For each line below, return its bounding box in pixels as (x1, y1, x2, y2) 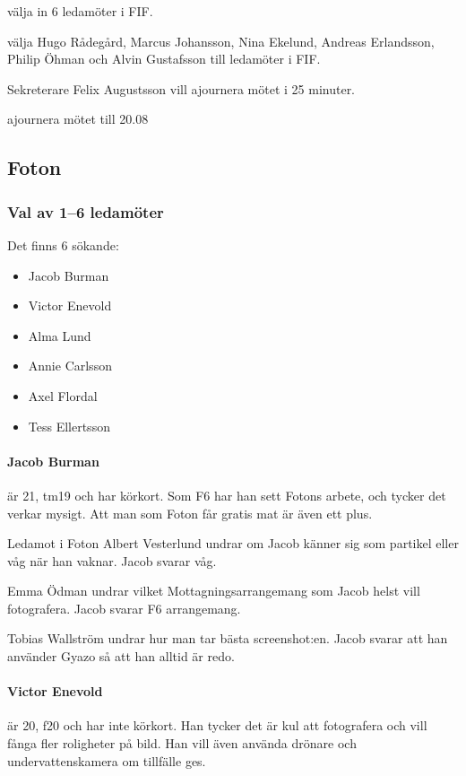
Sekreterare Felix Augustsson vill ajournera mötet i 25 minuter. (7, 79, 356, 98)
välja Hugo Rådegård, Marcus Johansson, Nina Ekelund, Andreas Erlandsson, (7, 31, 435, 50)
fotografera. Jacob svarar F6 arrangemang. (7, 598, 241, 617)
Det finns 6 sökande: (7, 235, 119, 254)
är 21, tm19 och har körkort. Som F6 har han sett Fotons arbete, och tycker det (7, 485, 446, 504)
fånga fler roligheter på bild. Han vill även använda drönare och (7, 734, 357, 753)
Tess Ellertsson (28, 416, 110, 435)
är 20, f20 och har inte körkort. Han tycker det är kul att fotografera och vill (7, 716, 427, 735)
